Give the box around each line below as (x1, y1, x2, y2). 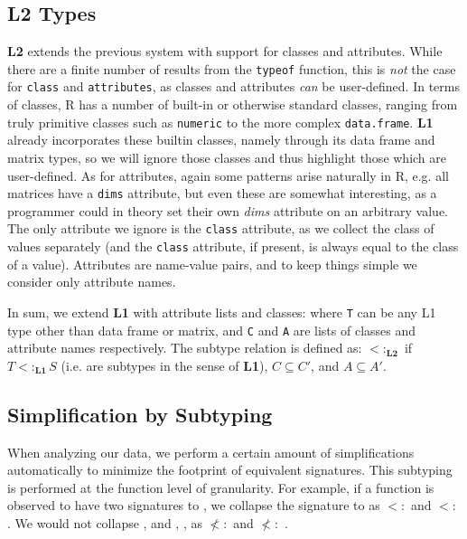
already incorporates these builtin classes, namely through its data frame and (7, 130, 435, 149)
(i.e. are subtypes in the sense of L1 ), (61, 355, 268, 374)
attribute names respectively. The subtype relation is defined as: (7, 338, 362, 357)
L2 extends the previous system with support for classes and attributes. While (7, 42, 443, 61)
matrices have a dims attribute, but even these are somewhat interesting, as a (7, 184, 437, 203)
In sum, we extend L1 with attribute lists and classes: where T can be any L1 (7, 302, 436, 321)
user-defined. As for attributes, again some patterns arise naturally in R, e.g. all (7, 165, 449, 184)
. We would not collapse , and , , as (7, 513, 202, 532)
